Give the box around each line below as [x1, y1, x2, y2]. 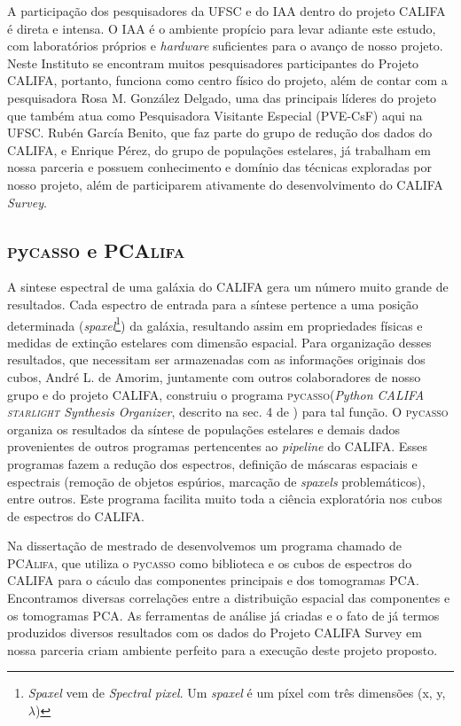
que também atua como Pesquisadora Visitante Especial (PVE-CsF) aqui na [7, 105, 423, 124]
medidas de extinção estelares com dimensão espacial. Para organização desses [7, 332, 432, 351]
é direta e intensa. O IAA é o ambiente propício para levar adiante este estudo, [7, 19, 436, 37]
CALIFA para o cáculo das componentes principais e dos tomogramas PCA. [7, 571, 419, 589]
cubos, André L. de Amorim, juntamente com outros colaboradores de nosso [7, 367, 421, 386]
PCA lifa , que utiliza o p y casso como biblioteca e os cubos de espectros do [7, 553, 412, 572]
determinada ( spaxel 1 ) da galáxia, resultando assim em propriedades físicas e [7, 313, 423, 334]
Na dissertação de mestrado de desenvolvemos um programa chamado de [7, 536, 402, 555]
